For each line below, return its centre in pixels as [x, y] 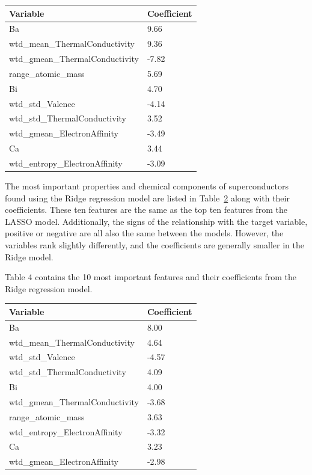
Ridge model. [29, 256]
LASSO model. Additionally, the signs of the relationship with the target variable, [156, 221]
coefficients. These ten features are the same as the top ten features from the [146, 210]
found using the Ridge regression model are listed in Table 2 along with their [147, 198]
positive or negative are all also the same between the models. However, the [144, 233]
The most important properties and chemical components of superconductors [147, 186]
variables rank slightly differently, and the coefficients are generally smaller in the [154, 245]
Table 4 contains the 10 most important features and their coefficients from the [151, 277]
